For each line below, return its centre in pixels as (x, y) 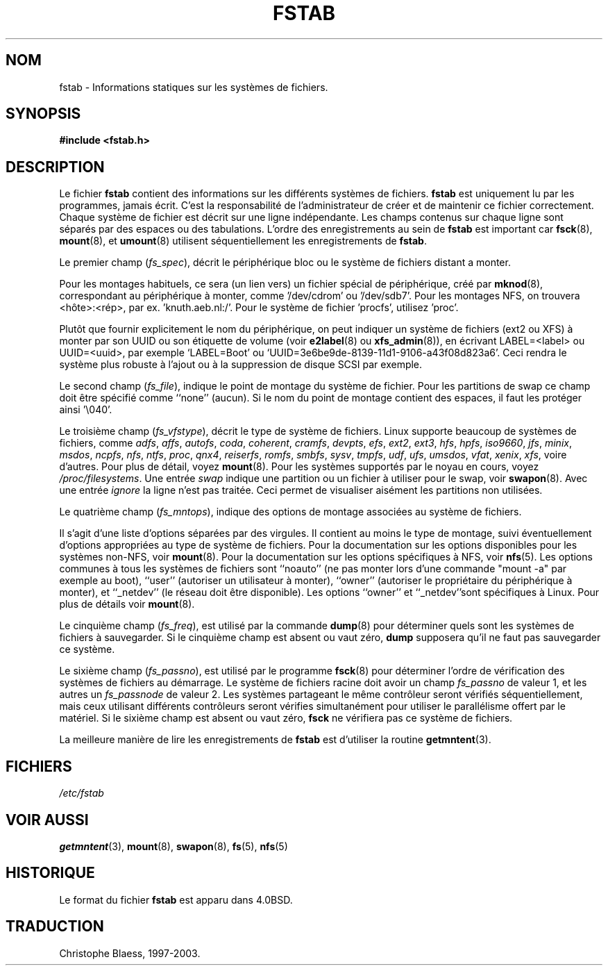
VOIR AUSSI (47, 820)
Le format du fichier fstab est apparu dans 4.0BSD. (176, 899)
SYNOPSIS (43, 114)
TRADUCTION (55, 927)
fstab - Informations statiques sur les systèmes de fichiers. (194, 87)
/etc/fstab (82, 793)
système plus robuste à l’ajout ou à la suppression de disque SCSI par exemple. (241, 365)
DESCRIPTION (55, 167)
